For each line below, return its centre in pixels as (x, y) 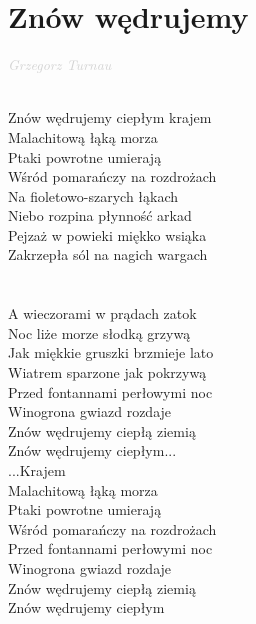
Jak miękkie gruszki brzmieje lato (111, 352)
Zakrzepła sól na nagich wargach (108, 254)
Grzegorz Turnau (60, 64)
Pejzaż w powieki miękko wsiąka (107, 234)
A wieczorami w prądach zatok (102, 313)
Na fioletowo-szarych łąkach (93, 195)
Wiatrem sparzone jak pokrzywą (107, 372)
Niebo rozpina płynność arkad (100, 215)
